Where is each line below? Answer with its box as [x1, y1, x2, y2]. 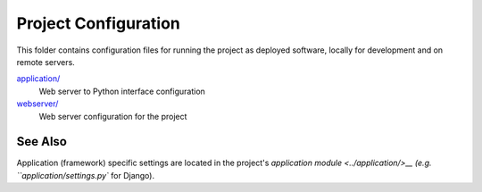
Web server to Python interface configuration [38, 86, 205, 96]
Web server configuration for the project [38, 111, 187, 121]
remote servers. [16, 56, 75, 67]
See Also [16, 134, 67, 149]
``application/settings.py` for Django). [16, 170, 155, 180]
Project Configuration [16, 13, 180, 33]
